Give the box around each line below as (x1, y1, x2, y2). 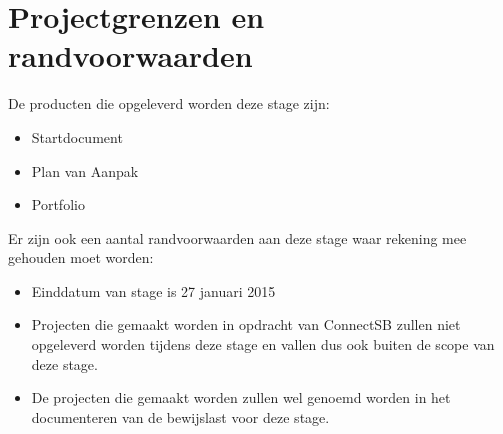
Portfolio (31, 194, 85, 215)
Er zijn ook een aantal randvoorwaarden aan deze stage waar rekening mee (8, 227, 467, 248)
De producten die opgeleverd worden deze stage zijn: (8, 93, 330, 114)
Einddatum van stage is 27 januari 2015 (31, 280, 276, 301)
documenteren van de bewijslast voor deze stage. (31, 406, 330, 427)
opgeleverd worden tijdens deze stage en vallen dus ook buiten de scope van (31, 334, 495, 355)
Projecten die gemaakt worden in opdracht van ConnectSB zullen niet (31, 314, 461, 335)
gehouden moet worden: (8, 247, 154, 268)
